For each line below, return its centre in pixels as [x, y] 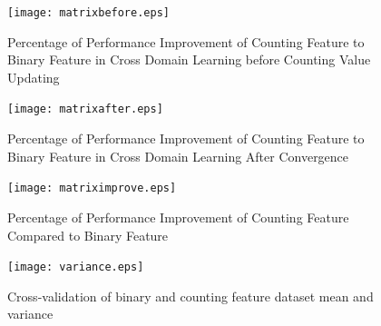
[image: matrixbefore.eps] [88, 13]
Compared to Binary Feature [88, 235]
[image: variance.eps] [76, 267]
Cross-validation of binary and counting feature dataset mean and [190, 296]
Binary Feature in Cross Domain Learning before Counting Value [189, 59]
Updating [34, 77]
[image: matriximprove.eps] [92, 188]
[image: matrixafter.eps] [85, 109]
